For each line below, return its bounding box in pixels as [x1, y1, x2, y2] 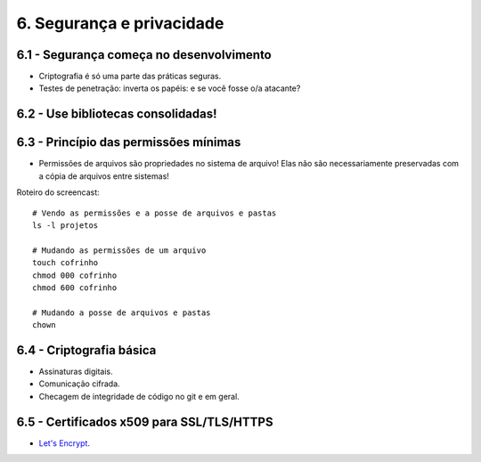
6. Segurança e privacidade [16, 13, 224, 33]
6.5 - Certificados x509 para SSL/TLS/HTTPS [16, 414, 273, 429]
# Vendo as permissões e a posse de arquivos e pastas [32, 207, 277, 218]
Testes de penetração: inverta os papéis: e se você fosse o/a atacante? [38, 83, 301, 93]
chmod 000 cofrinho [32, 270, 118, 280]
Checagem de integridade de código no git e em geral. [38, 391, 240, 401]
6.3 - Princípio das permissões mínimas [16, 134, 241, 150]
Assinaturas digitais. [38, 366, 113, 377]
